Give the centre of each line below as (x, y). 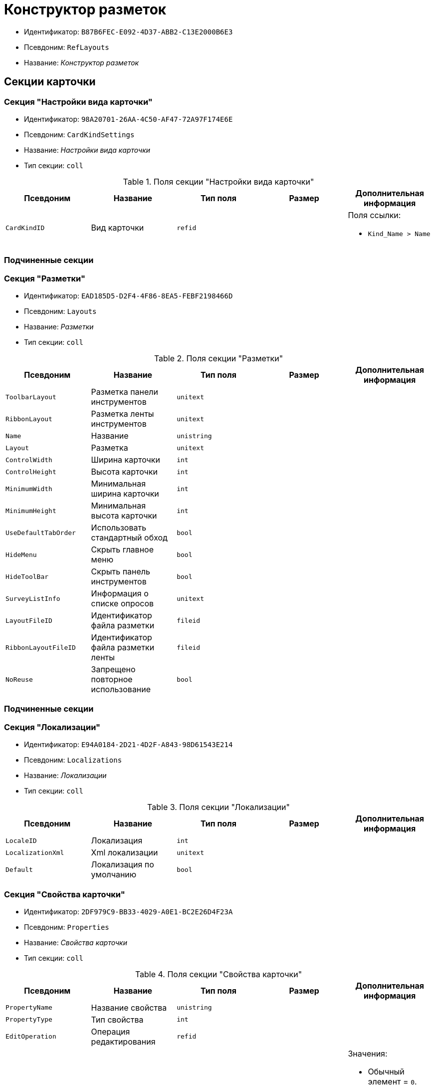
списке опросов (122, 604)
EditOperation (31, 1037)
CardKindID (25, 228)
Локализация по (122, 865)
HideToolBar (27, 576)
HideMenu (21, 554)
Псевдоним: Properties (67, 927)
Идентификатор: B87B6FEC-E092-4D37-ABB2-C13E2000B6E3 (128, 31)
